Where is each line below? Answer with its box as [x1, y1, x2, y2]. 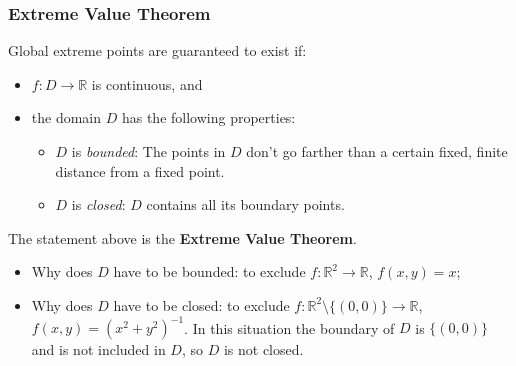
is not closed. [223, 339, 304, 360]
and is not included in [31, 339, 166, 360]
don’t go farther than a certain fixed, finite [246, 141, 508, 161]
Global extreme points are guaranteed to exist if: [8, 40, 307, 61]
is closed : [71, 194, 126, 215]
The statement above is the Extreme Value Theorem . [8, 227, 357, 248]
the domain [31, 107, 102, 128]
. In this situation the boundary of [184, 317, 395, 338]
